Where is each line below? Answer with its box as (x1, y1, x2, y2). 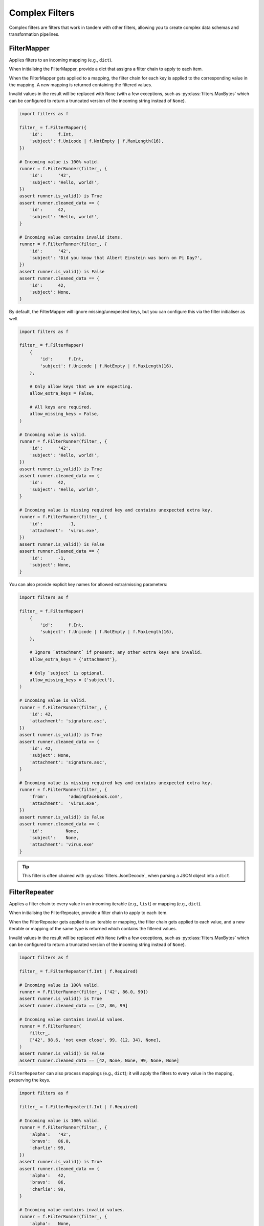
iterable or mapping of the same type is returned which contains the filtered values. (9, 926, 177, 932)
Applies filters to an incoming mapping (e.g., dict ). (9, 57, 112, 63)
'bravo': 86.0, (29, 1138, 71, 1144)
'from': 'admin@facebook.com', (29, 793, 123, 799)
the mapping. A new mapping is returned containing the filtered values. (9, 82, 153, 88)
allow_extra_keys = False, (29, 390, 95, 396)
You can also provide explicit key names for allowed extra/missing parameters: (9, 582, 168, 587)
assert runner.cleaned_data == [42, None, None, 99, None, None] (19, 1057, 179, 1063)
